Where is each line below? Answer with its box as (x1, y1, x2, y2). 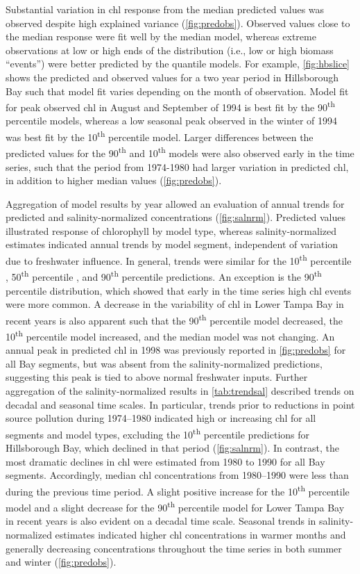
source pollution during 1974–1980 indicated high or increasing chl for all (6, 411, 316, 425)
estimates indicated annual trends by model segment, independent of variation (6, 237, 338, 252)
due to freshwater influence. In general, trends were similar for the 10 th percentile (6, 252, 352, 268)
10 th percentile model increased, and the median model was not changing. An (6, 327, 335, 343)
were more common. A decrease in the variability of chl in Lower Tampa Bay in (6, 297, 344, 311)
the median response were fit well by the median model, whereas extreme (6, 29, 316, 44)
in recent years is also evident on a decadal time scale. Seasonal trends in (6, 514, 316, 528)
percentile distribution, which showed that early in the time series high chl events (6, 283, 352, 297)
